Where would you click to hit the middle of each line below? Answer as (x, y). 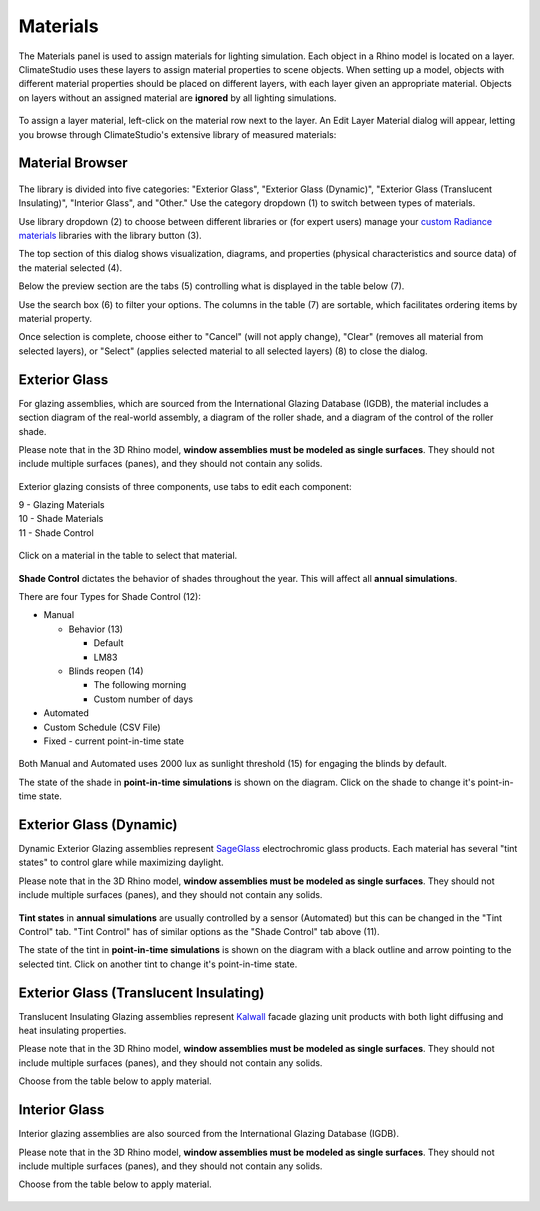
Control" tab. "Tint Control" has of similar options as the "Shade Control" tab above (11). (199, 931)
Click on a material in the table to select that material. (128, 556)
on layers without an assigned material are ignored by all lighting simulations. (177, 97)
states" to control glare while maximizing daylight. (121, 862)
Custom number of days (143, 699)
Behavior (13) (96, 629)
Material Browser (73, 163)
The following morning (140, 685)
